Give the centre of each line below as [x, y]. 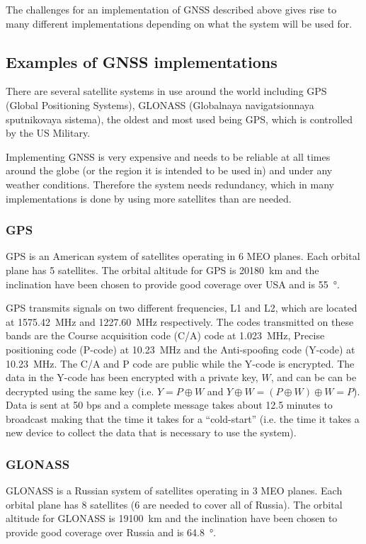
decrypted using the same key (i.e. [80, 391]
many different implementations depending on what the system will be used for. [179, 23]
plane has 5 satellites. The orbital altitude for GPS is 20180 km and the [162, 270]
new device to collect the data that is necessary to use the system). [151, 432]
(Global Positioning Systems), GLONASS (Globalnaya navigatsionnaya [160, 104]
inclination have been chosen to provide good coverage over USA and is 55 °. [173, 284]
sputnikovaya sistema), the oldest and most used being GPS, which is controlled [179, 119]
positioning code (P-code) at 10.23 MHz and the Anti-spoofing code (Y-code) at [181, 349]
